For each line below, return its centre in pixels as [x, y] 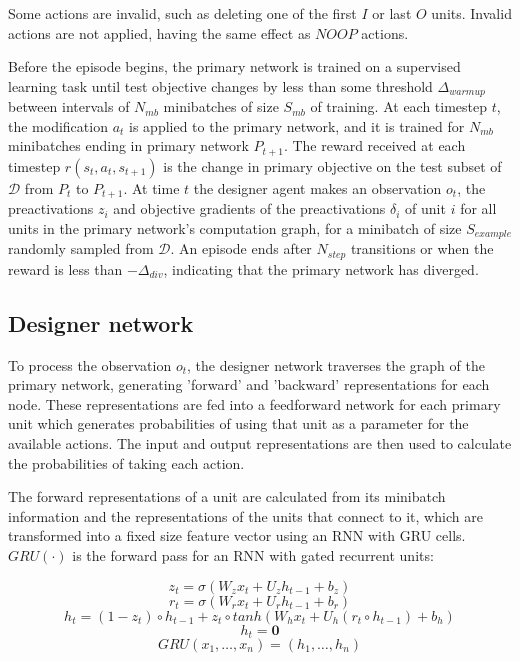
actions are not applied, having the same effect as [159, 32]
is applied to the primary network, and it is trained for [297, 125]
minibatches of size [221, 106]
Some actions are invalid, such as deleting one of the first [182, 13]
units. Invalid [471, 13]
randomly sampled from [81, 248]
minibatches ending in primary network [128, 145]
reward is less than [65, 268]
